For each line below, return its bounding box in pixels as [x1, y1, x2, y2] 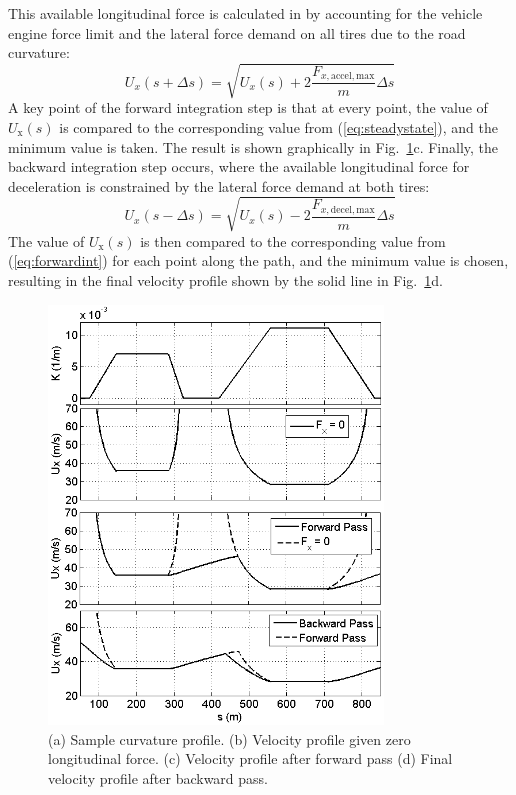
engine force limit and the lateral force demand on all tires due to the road [8, 22, 466, 43]
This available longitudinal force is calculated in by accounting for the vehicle [8, 3, 483, 23]
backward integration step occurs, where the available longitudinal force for [8, 156, 470, 177]
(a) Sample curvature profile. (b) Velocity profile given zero [48, 728, 411, 749]
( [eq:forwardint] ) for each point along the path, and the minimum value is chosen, [8, 250, 509, 271]
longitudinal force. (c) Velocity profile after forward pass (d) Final [48, 748, 453, 769]
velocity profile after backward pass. [48, 767, 268, 788]
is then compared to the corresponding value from [140, 230, 446, 251]
